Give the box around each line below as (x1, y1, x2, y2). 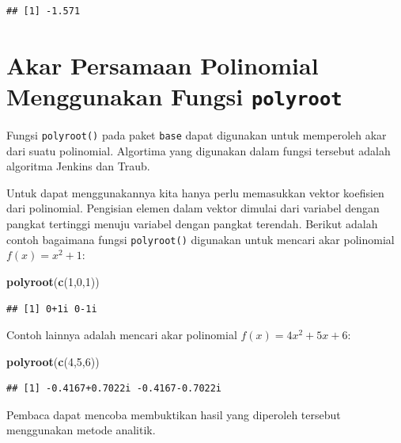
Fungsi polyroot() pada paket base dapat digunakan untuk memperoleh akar (6, 127, 387, 143)
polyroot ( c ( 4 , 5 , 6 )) (6, 353, 100, 369)
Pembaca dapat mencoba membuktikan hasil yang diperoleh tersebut (6, 406, 341, 422)
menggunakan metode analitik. (6, 422, 156, 438)
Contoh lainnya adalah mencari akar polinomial (6, 327, 237, 343)
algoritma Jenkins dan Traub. (6, 158, 150, 174)
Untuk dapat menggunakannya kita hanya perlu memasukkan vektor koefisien (6, 184, 384, 200)
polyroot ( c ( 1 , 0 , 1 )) (6, 273, 100, 289)
